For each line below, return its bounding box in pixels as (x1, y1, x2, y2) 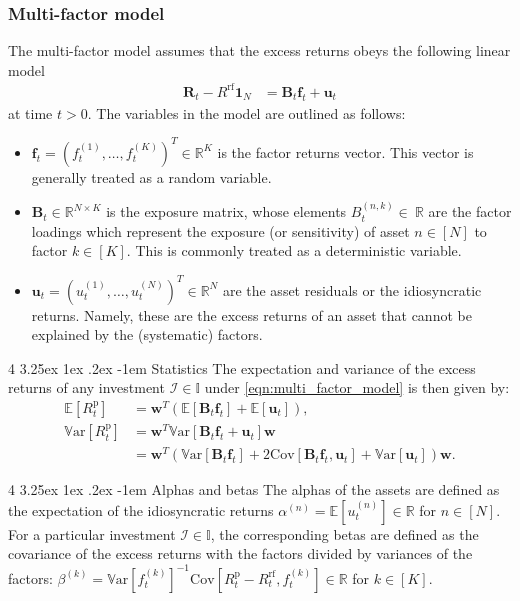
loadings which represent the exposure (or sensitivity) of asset (31, 220, 410, 241)
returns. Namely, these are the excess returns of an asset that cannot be (31, 304, 472, 325)
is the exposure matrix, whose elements (106, 201, 347, 222)
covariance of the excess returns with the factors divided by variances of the (8, 543, 473, 564)
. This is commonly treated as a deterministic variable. (126, 240, 462, 261)
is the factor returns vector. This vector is (217, 141, 474, 162)
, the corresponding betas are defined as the (210, 523, 479, 544)
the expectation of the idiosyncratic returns (8, 499, 274, 520)
